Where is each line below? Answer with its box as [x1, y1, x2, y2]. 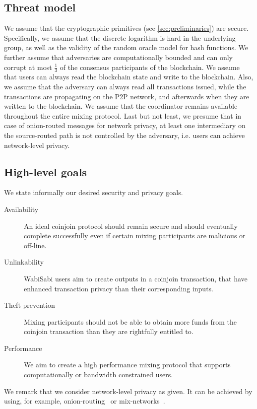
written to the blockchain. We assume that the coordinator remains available [4, 101, 238, 111]
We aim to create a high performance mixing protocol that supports [24, 359, 231, 370]
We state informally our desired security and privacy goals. [4, 187, 183, 198]
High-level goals [4, 164, 87, 179]
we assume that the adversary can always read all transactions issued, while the [4, 81, 246, 91]
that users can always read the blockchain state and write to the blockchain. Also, [4, 71, 254, 82]
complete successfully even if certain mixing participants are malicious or [24, 230, 246, 241]
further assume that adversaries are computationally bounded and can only [4, 52, 233, 62]
